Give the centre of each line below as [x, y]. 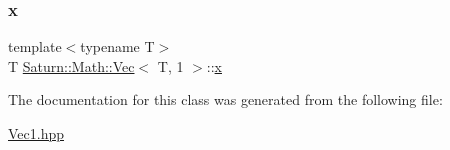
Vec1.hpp [36, 133]
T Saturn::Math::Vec [71, 65]
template [35, 46]
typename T [117, 46]
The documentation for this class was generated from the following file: [225, 99]
